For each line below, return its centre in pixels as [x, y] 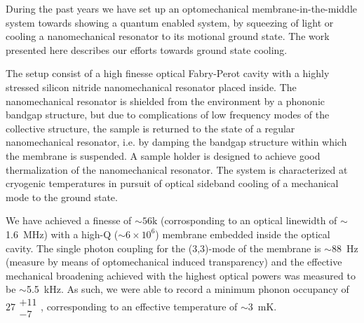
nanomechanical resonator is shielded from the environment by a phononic [166, 101]
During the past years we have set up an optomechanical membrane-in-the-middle [182, 8]
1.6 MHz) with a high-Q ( [62, 234]
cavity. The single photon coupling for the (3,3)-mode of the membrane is [163, 248]
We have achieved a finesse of [69, 220]
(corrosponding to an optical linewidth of [249, 220]
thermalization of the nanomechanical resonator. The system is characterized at [177, 169]
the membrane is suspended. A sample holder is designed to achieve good [163, 155]
